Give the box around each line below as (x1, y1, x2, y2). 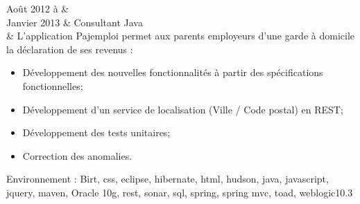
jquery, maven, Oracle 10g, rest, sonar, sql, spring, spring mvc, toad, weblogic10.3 (6, 185, 353, 199)
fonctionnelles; (22, 78, 83, 93)
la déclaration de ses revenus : (6, 41, 133, 56)
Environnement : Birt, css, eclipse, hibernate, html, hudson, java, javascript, (6, 171, 329, 186)
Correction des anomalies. (22, 148, 132, 163)
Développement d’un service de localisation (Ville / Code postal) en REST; (22, 102, 343, 116)
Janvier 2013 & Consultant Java (6, 15, 143, 29)
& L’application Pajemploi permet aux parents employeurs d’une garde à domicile (6, 28, 354, 43)
